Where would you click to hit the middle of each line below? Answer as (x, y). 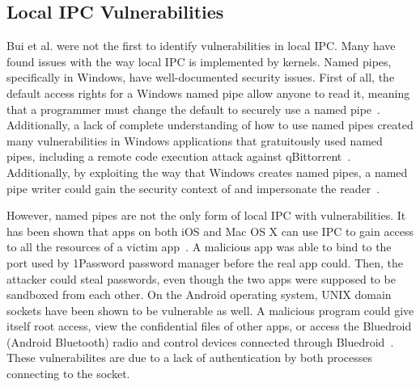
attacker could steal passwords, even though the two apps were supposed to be (201, 278)
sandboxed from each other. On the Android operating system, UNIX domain (199, 294)
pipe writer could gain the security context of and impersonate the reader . (193, 188)
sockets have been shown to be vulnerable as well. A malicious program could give (210, 310)
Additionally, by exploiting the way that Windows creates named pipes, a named (207, 172)
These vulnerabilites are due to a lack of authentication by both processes (189, 358)
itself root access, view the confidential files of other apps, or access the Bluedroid (209, 326)
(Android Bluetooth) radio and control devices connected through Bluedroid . (200, 341)
